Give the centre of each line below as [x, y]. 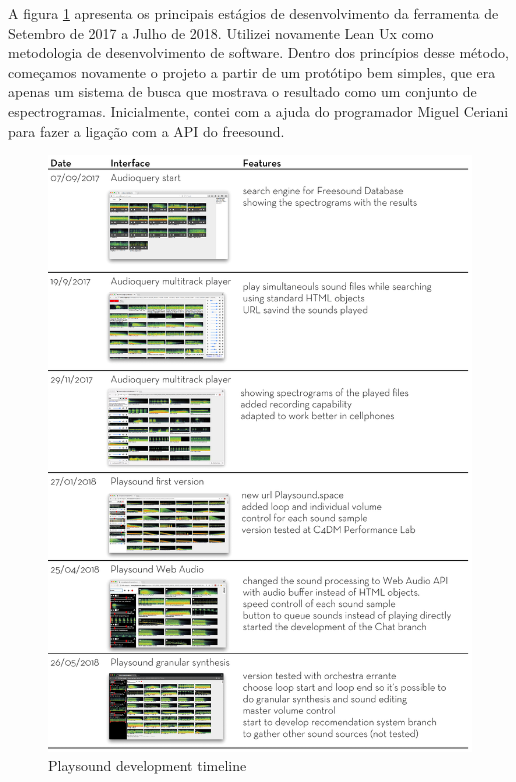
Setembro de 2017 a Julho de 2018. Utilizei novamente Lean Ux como [221, 32]
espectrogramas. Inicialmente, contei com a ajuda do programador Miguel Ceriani [258, 110]
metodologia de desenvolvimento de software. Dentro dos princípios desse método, [258, 52]
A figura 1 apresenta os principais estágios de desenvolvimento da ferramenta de [253, 13]
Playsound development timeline [147, 765]
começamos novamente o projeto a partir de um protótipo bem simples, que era [252, 71]
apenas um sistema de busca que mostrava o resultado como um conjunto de [242, 91]
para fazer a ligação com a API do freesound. [146, 130]
